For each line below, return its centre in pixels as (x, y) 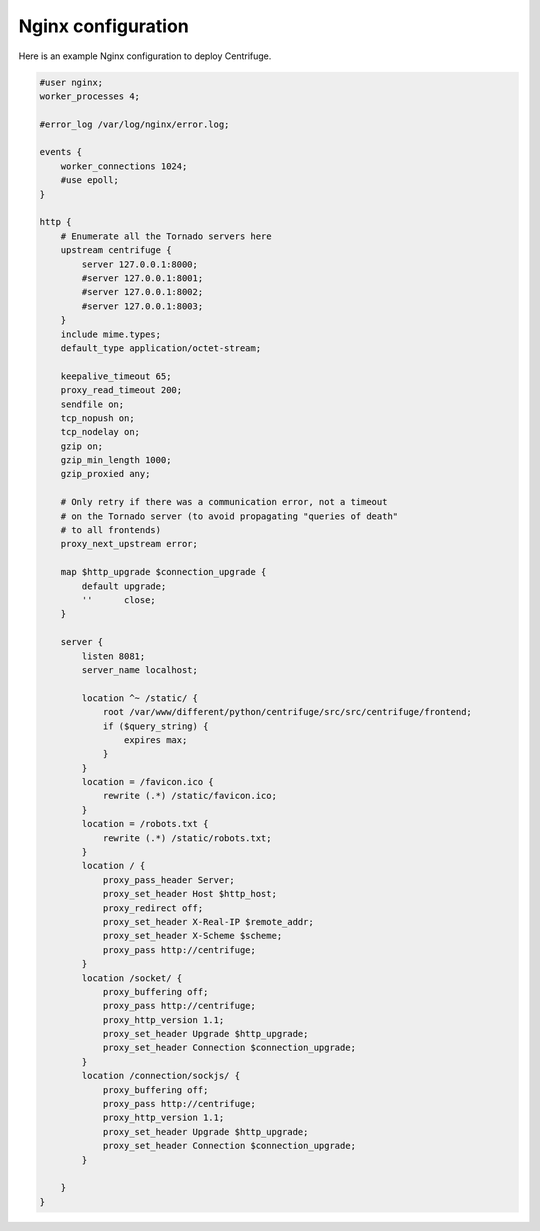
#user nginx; (71, 82)
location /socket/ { (132, 978)
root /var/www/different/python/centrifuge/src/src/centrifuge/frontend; (287, 712)
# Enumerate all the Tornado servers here (166, 236)
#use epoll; (90, 180)
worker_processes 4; (89, 96)
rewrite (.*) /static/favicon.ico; (189, 796)
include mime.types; (111, 334)
